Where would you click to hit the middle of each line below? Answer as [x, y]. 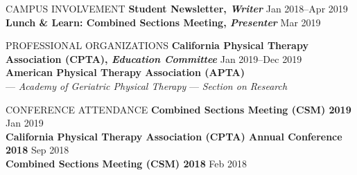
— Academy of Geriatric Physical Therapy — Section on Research [147, 85]
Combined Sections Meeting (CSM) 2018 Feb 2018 [127, 163]
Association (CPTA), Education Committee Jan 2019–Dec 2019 [154, 58]
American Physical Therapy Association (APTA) [125, 72]
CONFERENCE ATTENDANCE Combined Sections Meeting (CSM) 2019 [178, 109]
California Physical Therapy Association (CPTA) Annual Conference [174, 136]
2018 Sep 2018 [37, 150]
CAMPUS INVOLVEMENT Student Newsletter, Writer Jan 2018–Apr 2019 [177, 8]
